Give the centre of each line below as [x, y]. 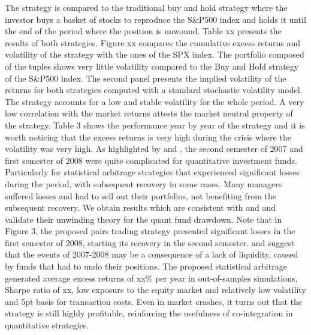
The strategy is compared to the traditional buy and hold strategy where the [146, 7]
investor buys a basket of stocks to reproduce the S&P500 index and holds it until [155, 19]
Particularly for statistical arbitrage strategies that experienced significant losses [152, 172]
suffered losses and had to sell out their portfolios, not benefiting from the [141, 195]
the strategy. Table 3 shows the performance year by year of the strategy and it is [155, 125]
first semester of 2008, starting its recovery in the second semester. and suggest [150, 242]
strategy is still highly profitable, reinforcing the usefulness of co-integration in [149, 313]
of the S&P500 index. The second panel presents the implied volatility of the [146, 78]
